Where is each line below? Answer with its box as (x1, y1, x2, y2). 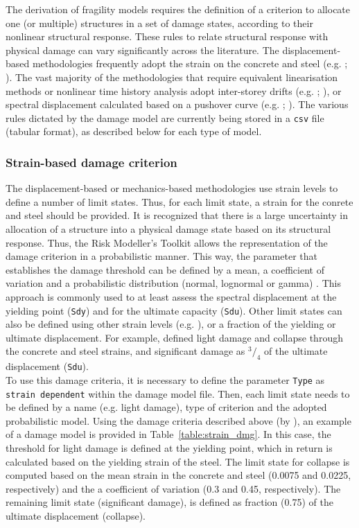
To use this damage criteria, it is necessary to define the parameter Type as (6, 372, 325, 387)
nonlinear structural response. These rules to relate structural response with (6, 29, 329, 44)
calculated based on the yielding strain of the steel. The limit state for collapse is (6, 454, 350, 468)
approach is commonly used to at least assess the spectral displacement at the (6, 289, 337, 303)
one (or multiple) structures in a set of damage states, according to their (6, 15, 313, 30)
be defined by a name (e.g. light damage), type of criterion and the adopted (6, 400, 327, 414)
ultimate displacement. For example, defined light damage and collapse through (6, 330, 343, 344)
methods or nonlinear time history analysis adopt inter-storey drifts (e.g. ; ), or (6, 83, 342, 98)
